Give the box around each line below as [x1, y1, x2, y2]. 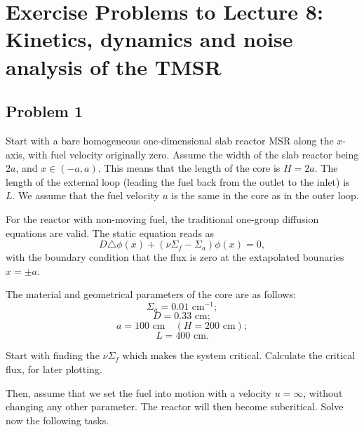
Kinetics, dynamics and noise [6, 25, 293, 53]
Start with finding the [6, 348, 100, 363]
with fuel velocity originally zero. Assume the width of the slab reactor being [28, 147, 359, 161]
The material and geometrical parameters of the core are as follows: [6, 287, 296, 302]
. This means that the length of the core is [97, 161, 281, 175]
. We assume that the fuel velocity [12, 188, 159, 203]
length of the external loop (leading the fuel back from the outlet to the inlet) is [6, 174, 350, 189]
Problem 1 [6, 100, 83, 122]
